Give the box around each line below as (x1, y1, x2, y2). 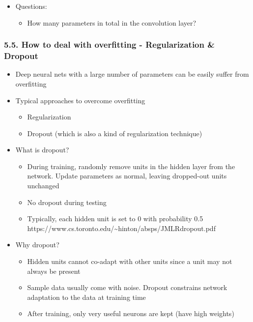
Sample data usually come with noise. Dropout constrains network (27, 282, 227, 293)
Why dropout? (15, 239, 59, 250)
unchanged (27, 180, 59, 191)
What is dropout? (15, 145, 69, 155)
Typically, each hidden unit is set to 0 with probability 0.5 (27, 213, 203, 224)
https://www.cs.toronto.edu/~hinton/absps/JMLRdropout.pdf (27, 223, 216, 233)
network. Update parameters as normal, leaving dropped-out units (27, 171, 227, 181)
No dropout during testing (27, 197, 107, 207)
